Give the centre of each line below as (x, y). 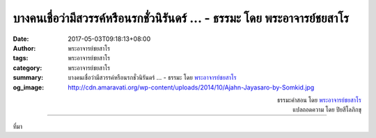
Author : (24, 48)
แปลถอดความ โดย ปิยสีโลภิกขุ (327, 110)
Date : (21, 39)
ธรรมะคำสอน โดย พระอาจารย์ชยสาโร (319, 100)
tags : (21, 58)
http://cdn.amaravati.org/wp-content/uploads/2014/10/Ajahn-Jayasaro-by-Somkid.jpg (191, 87)
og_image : (29, 87)
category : (28, 68)
